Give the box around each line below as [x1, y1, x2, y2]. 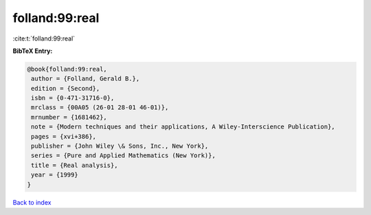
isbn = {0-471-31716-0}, [31, 94, 115, 102]
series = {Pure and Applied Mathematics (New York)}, [31, 152, 216, 159]
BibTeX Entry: [12, 47, 53, 55]
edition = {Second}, [31, 84, 100, 92]
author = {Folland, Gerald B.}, [31, 75, 140, 82]
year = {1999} [31, 171, 78, 179]
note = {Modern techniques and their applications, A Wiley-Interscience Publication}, [31, 123, 336, 131]
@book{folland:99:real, [27, 65, 108, 73]
